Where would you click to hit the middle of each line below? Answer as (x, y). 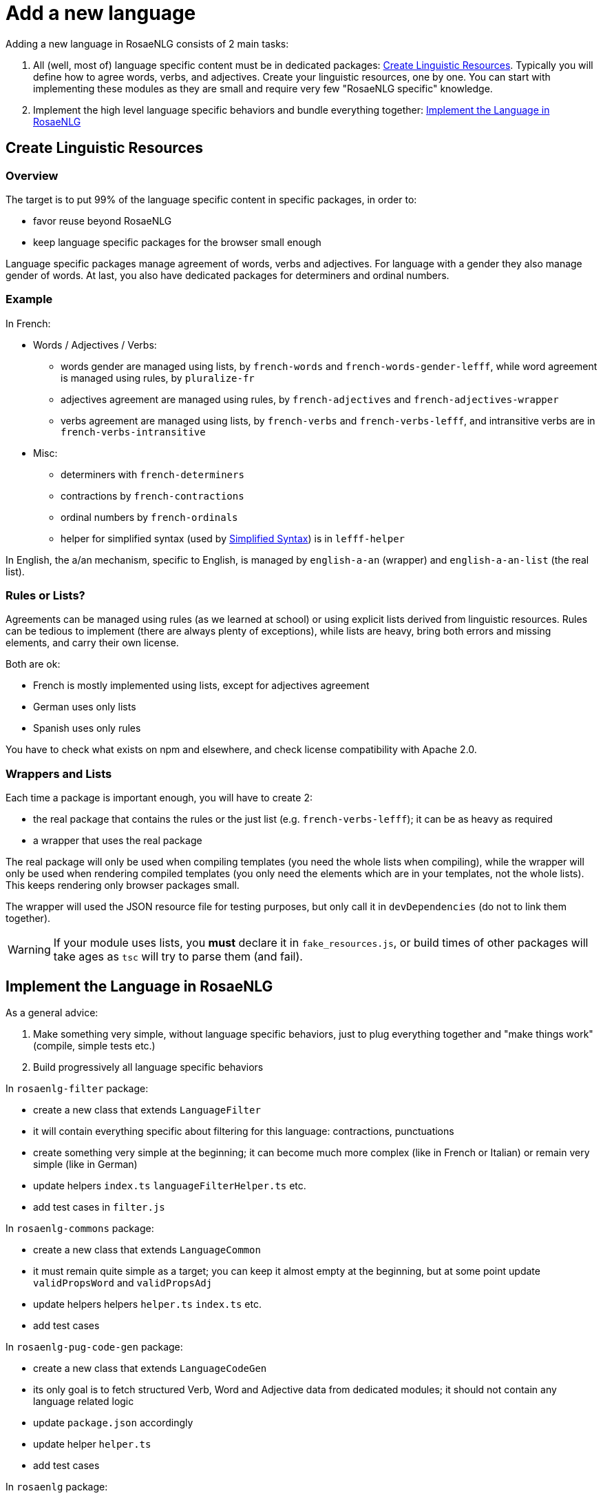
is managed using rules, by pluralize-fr (158, 378)
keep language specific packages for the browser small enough (177, 242)
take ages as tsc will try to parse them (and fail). (178, 957)
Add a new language (101, 13)
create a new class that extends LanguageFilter (147, 1110)
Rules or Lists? (45, 596)
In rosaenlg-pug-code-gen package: (94, 1347)
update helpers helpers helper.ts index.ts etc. (147, 1304)
